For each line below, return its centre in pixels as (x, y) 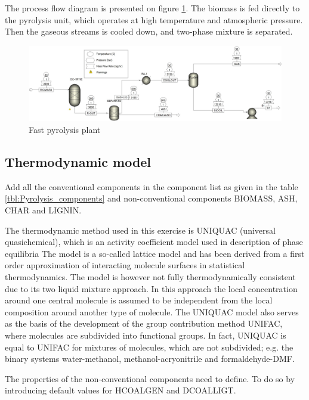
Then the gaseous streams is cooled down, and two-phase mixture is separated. (149, 31)
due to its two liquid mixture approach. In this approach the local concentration (151, 288)
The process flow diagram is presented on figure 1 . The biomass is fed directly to (152, 8)
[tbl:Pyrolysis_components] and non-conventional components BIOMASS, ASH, (151, 198)
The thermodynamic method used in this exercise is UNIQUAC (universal (140, 230)
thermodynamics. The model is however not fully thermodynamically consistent (150, 277)
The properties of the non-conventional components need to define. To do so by (150, 378)
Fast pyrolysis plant (65, 130)
